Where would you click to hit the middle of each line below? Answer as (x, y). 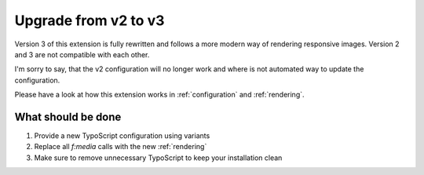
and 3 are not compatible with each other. (82, 54)
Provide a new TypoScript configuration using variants (122, 136)
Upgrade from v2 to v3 (90, 20)
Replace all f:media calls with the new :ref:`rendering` (121, 147)
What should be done (68, 117)
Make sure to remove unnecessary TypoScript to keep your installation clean (158, 158)
